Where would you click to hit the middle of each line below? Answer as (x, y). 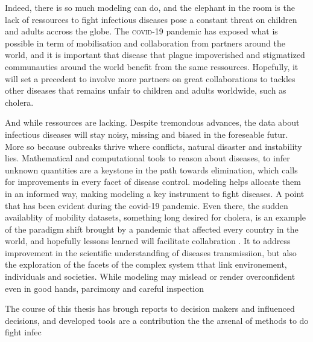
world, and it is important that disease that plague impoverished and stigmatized (155, 55)
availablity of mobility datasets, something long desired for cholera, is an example (156, 217)
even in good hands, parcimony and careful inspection (105, 288)
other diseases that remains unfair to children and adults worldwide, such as (146, 90)
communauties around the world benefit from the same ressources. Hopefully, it (152, 66)
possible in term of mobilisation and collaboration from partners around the (145, 43)
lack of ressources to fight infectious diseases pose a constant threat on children (151, 19)
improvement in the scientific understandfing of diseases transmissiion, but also (151, 252)
